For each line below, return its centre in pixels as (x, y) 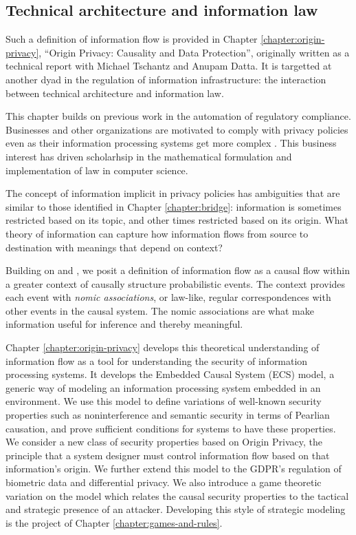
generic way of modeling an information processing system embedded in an (163, 387)
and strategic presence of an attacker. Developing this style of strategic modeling (176, 509)
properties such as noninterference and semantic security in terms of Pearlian (168, 415)
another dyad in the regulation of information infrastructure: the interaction (166, 79)
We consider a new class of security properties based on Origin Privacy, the (164, 442)
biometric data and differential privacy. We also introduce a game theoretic (164, 482)
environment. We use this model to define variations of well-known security (164, 401)
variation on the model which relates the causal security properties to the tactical (177, 495)
